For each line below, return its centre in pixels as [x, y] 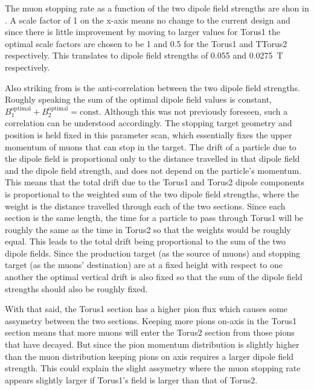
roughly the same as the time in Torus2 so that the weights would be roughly [148, 229]
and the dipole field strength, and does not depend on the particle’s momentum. [153, 170]
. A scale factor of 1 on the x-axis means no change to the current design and [148, 20]
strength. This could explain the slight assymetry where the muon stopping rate [153, 368]
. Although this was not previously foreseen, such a [193, 111]
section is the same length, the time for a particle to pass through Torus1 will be [154, 218]
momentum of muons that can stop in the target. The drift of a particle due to [151, 146]
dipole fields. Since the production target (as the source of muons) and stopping [152, 253]
